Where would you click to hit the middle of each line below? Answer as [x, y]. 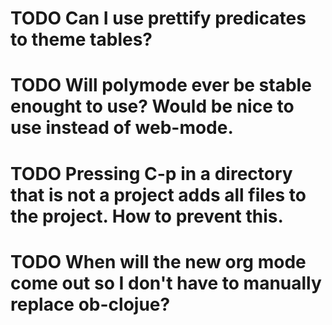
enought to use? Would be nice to [152, 106]
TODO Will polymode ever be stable [161, 85]
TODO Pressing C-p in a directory [151, 173]
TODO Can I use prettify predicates [158, 18]
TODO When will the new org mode [158, 261]
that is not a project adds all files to [158, 194]
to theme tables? [81, 39]
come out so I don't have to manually [166, 283]
